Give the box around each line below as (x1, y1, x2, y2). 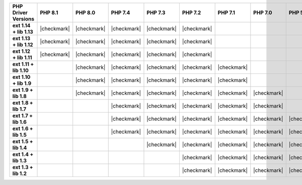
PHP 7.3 (146, 9, 166, 16)
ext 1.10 (12, 73, 31, 80)
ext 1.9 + (12, 86, 34, 93)
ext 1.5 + (12, 138, 33, 145)
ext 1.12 (12, 48, 30, 55)
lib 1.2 (12, 170, 27, 177)
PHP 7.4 (111, 9, 130, 16)
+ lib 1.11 (12, 54, 32, 61)
